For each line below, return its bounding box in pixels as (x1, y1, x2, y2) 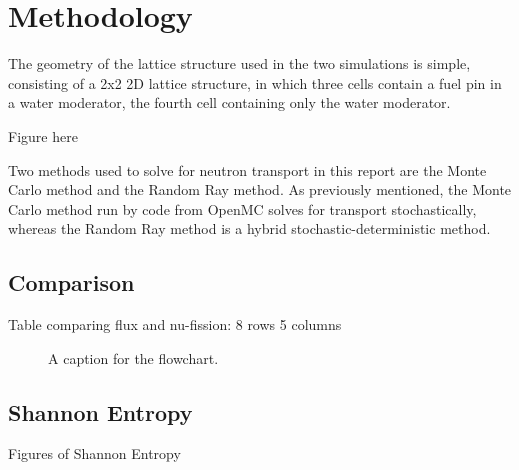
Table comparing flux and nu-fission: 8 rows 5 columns (8, 314, 342, 335)
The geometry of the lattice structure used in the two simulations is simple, (8, 53, 471, 74)
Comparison (8, 267, 135, 298)
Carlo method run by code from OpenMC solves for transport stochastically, (8, 198, 477, 219)
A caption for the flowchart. (48, 347, 219, 368)
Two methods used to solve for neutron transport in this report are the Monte (8, 159, 487, 180)
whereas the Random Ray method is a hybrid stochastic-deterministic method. (8, 218, 491, 239)
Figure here (8, 125, 78, 146)
